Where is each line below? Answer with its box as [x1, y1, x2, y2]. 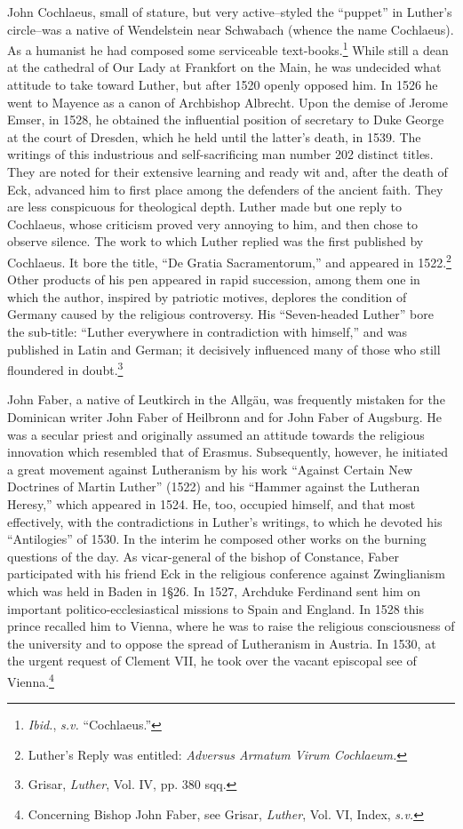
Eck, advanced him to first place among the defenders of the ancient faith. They [7, 179, 443, 198]
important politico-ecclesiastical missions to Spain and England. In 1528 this [7, 599, 424, 618]
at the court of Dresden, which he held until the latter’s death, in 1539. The [7, 127, 421, 146]
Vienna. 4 [7, 669, 54, 690]
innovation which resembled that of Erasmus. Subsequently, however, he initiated [7, 442, 449, 461]
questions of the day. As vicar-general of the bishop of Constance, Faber [7, 546, 399, 565]
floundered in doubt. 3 [7, 358, 124, 379]
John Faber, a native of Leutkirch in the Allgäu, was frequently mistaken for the [7, 390, 445, 409]
